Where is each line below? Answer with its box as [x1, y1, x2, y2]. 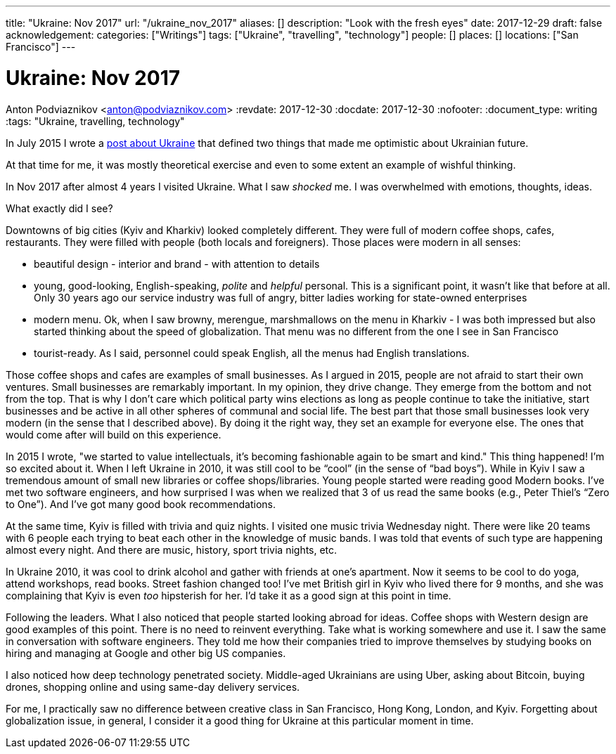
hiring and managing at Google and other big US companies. [6, 646, 286, 659]
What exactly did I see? [6, 202, 113, 214]
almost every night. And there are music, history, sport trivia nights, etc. [6, 543, 338, 556]
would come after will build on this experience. [6, 428, 222, 441]
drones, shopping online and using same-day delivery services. [6, 680, 300, 693]
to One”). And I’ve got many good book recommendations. [6, 498, 276, 510]
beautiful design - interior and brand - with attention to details [34, 257, 320, 270]
